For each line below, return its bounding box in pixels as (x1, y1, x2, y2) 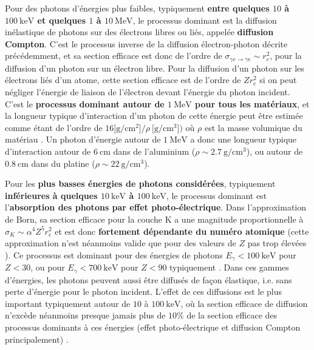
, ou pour (30, 261, 65, 274)
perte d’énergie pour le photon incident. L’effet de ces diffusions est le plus (5, 285, 282, 298)
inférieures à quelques (5, 189, 98, 201)
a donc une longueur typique (190, 133, 297, 146)
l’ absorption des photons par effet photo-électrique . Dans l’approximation (5, 201, 307, 214)
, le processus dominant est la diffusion (132, 13, 277, 26)
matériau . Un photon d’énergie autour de (5, 133, 161, 146)
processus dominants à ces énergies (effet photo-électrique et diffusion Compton (5, 321, 301, 334)
